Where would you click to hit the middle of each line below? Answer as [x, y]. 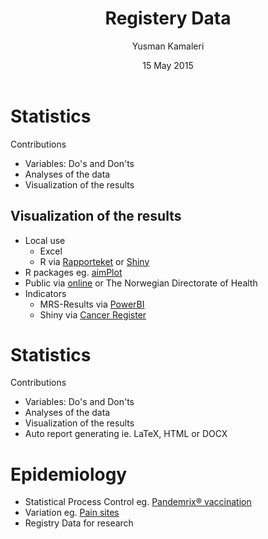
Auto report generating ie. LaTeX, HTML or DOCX [126, 434]
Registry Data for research [79, 523]
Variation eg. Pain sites [72, 513]
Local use [45, 240]
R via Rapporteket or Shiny [94, 261]
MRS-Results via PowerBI [92, 304]
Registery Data [168, 18]
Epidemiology [69, 474]
